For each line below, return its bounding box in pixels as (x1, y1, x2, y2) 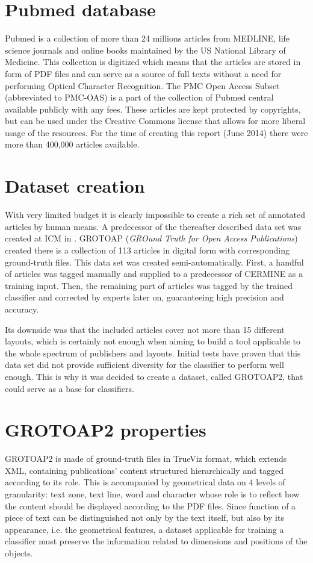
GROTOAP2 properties (5, 417, 206, 442)
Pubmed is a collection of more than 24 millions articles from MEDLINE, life (5, 32, 290, 45)
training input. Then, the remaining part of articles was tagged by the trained (5, 279, 293, 291)
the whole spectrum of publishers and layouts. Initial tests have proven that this (5, 346, 301, 359)
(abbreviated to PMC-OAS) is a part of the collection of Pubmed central (5, 91, 274, 104)
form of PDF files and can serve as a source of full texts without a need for (5, 67, 282, 79)
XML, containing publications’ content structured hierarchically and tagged (5, 464, 284, 476)
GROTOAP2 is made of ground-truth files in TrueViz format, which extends (5, 452, 287, 465)
